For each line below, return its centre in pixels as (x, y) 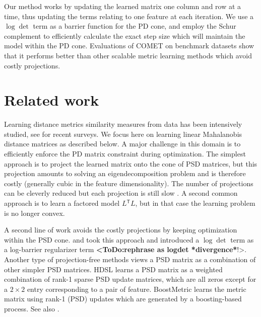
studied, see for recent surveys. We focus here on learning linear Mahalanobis (123, 134)
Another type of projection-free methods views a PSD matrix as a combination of (130, 259)
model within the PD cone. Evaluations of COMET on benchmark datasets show (129, 46)
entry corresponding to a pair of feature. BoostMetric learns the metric (137, 289)
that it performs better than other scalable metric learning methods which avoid (128, 55)
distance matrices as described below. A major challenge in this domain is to (122, 144)
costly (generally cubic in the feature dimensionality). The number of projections (129, 183)
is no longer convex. (35, 213)
